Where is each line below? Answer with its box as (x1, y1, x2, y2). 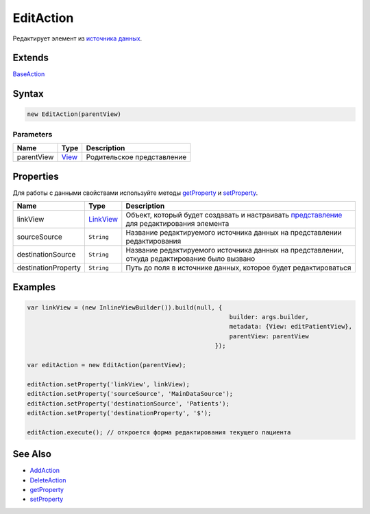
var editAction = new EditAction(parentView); (27, 361, 186, 369)
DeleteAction (29, 476, 66, 484)
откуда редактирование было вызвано (125, 254, 256, 264)
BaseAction (12, 70, 45, 78)
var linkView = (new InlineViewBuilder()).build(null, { (27, 303, 223, 312)
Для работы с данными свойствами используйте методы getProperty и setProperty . (12, 189, 258, 197)
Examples (12, 281, 56, 293)
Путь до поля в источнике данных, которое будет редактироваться (125, 263, 351, 272)
